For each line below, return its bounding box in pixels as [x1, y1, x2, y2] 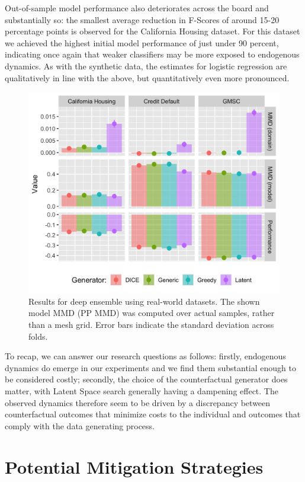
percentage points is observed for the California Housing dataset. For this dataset [5, 25, 300, 37]
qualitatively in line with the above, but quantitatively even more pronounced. [5, 71, 290, 84]
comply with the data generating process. [5, 419, 155, 432]
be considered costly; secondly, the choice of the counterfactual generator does [5, 373, 288, 385]
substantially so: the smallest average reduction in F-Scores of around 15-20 [5, 13, 280, 25]
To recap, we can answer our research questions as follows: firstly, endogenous [5, 350, 286, 362]
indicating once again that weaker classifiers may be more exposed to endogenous [5, 48, 300, 60]
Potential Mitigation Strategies [5, 454, 264, 478]
